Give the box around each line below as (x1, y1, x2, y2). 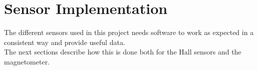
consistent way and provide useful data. (4, 36, 125, 47)
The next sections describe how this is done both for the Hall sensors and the (4, 46, 241, 57)
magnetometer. (4, 56, 50, 66)
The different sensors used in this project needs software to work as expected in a (4, 27, 254, 37)
